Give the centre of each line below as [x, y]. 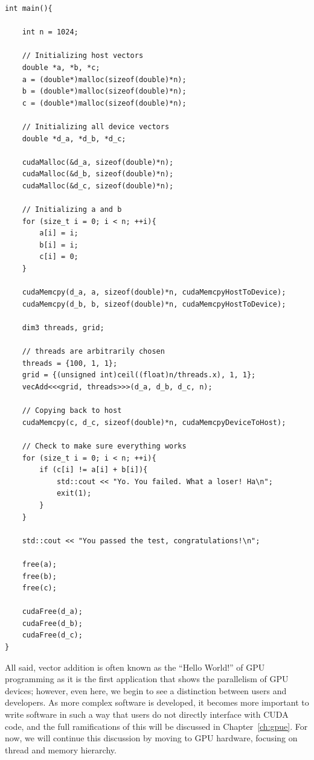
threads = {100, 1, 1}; [70, 363]
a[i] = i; [59, 233]
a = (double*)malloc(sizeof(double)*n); [104, 79]
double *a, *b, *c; [61, 67]
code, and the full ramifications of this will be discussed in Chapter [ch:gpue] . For [156, 726]
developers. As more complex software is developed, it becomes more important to [157, 702]
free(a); [39, 564]
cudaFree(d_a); [52, 612]
